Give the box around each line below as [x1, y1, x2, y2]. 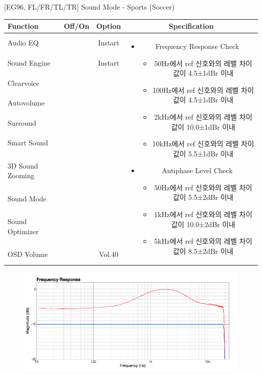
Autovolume [8, 97, 45, 108]
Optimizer [8, 226, 39, 236]
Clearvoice [8, 77, 40, 88]
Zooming [8, 170, 35, 181]
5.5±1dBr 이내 [188, 148, 234, 158]
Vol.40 [99, 249, 118, 259]
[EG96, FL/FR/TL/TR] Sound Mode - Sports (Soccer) [4, 2, 175, 12]
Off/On [63, 21, 90, 31]
